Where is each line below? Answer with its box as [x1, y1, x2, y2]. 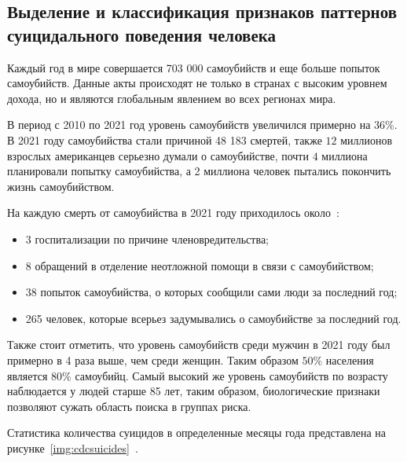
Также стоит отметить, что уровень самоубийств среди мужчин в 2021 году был [7, 336, 390, 353]
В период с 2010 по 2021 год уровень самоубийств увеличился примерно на [7, 116, 371, 133]
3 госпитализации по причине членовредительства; [25, 230, 269, 247]
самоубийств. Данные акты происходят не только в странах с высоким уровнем [7, 75, 387, 91]
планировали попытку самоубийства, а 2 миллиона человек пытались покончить [7, 163, 391, 179]
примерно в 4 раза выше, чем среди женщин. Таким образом [7, 351, 299, 368]
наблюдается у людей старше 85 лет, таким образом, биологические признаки [7, 383, 380, 399]
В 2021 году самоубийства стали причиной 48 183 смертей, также [7, 131, 322, 148]
